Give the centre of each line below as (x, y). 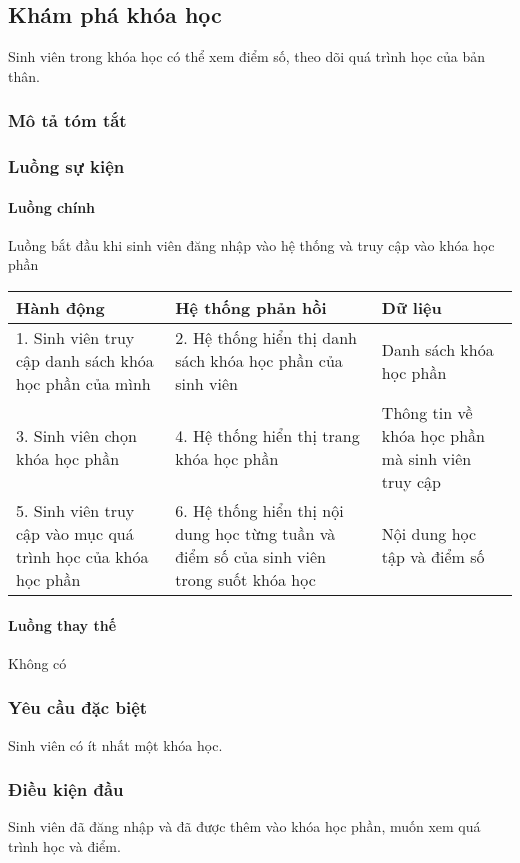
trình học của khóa (82, 557)
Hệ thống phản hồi (251, 308)
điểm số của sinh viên (251, 557)
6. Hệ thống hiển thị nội (259, 511)
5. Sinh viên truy (75, 511)
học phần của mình (83, 384)
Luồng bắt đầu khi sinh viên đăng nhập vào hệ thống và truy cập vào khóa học (251, 244)
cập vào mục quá (75, 534)
